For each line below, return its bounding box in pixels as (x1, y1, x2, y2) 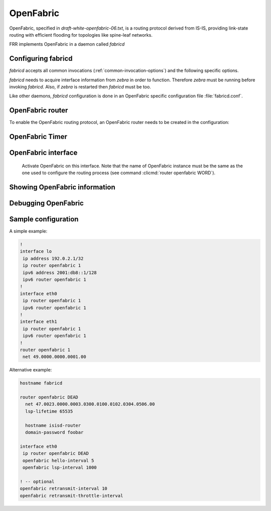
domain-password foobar (25, 430, 84, 435)
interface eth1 (20, 319, 57, 325)
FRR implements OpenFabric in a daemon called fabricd (9, 41, 125, 47)
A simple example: (9, 228, 48, 234)
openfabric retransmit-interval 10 (20, 486, 107, 491)
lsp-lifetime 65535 (25, 408, 73, 414)
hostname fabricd (20, 380, 63, 386)
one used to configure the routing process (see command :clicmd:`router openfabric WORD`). (22, 170, 216, 176)
